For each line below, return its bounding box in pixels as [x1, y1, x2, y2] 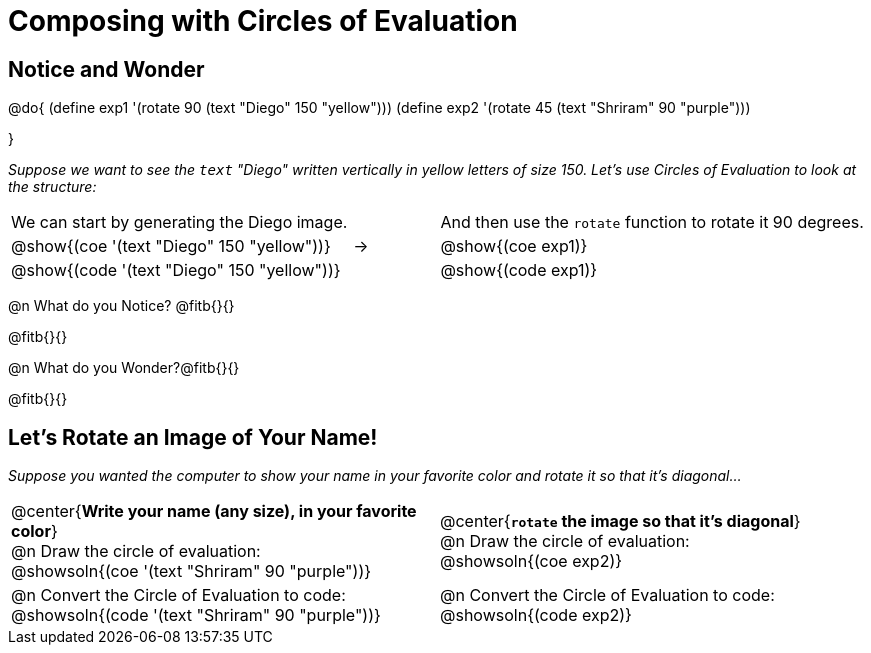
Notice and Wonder [8, 56, 205, 82]
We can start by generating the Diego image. [11, 212, 348, 233]
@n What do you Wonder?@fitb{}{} [8, 359, 240, 377]
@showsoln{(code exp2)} [440, 605, 632, 626]
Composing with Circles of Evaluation [8, 4, 518, 38]
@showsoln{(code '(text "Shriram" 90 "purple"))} [11, 605, 381, 626]
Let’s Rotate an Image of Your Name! [8, 424, 378, 450]
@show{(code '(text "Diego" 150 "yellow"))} [11, 260, 341, 281]
